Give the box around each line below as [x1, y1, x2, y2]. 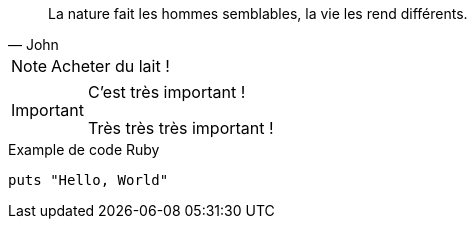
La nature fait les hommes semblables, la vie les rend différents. [48, 5, 468, 22]
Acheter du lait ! [51, 56, 170, 76]
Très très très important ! [87, 118, 274, 138]
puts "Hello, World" [8, 172, 169, 188]
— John [8, 36, 59, 53]
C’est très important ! [87, 82, 246, 102]
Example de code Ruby [8, 141, 160, 158]
